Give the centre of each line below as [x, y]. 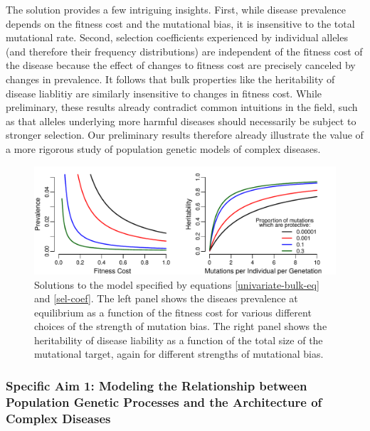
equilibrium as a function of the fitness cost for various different [173, 312]
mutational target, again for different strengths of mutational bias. [179, 354]
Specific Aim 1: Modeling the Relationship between [157, 385]
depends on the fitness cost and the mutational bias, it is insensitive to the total [180, 23]
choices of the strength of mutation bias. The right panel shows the [181, 326]
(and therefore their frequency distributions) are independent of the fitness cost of [184, 51]
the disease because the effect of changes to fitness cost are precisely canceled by [181, 65]
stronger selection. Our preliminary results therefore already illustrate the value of [185, 135]
